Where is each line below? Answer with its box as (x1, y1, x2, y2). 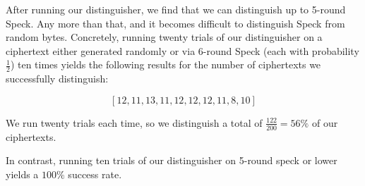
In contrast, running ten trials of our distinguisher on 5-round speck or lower (6, 153, 337, 168)
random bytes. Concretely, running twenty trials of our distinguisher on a (6, 30, 323, 44)
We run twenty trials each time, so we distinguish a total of (6, 115, 263, 130)
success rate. (68, 166, 122, 181)
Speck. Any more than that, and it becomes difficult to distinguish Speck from (6, 15, 345, 30)
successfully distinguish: (6, 71, 109, 86)
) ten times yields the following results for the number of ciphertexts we (10, 57, 321, 72)
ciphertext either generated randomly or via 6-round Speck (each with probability (6, 43, 359, 58)
